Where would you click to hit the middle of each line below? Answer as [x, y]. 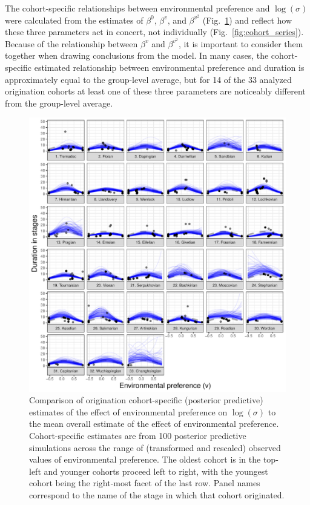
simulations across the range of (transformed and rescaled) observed [155, 447]
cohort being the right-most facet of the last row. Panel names [145, 483]
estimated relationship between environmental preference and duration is [169, 68]
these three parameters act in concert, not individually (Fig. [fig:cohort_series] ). [154, 32]
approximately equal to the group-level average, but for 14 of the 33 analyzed [148, 79]
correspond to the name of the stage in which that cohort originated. [157, 495]
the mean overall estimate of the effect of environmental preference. [154, 424]
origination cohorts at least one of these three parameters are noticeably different [155, 91]
